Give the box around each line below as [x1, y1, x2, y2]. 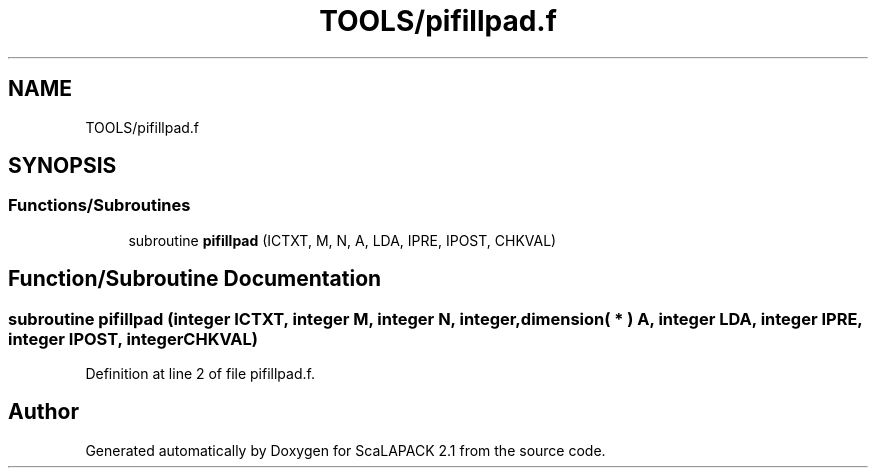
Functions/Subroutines [8, 195, 191, 216]
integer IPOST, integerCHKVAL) [8, 328, 258, 349]
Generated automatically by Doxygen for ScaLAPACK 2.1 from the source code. [85, 441, 606, 459]
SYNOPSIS [8, 153, 117, 179]
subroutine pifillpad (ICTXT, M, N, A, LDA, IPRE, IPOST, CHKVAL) [128, 231, 557, 249]
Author [8, 399, 79, 425]
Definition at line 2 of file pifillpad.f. [85, 365, 315, 383]
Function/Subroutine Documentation [8, 266, 382, 292]
